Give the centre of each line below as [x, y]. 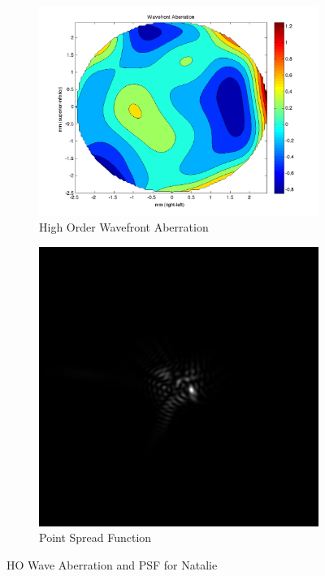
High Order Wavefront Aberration [124, 227]
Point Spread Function [95, 537]
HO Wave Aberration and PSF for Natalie [112, 565]
